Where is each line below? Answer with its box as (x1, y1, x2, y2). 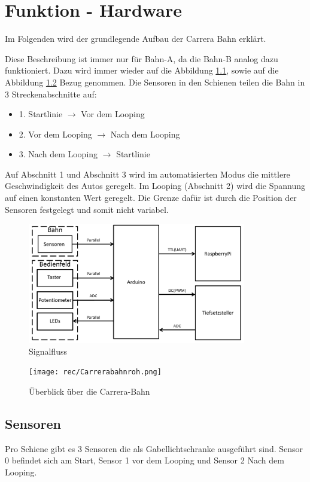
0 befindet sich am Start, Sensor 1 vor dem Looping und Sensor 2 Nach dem (5, 454, 284, 466)
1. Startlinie (19, 108, 63, 120)
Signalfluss (29, 344, 67, 357)
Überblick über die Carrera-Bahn (29, 385, 150, 397)
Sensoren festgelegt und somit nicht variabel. (5, 203, 169, 215)
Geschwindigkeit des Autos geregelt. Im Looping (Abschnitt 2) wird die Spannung (5, 179, 305, 192)
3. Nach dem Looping (19, 148, 98, 160)
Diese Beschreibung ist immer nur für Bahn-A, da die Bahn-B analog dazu (5, 52, 278, 65)
